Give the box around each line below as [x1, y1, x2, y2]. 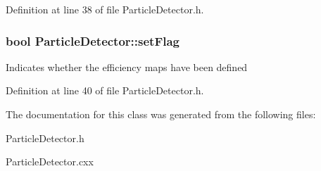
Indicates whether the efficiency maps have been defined [6, 59, 248, 74]
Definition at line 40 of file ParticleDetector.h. [6, 83, 204, 98]
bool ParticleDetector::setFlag [6, 32, 180, 49]
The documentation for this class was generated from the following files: [6, 107, 316, 121]
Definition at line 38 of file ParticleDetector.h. [6, 2, 204, 16]
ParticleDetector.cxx [6, 154, 94, 169]
